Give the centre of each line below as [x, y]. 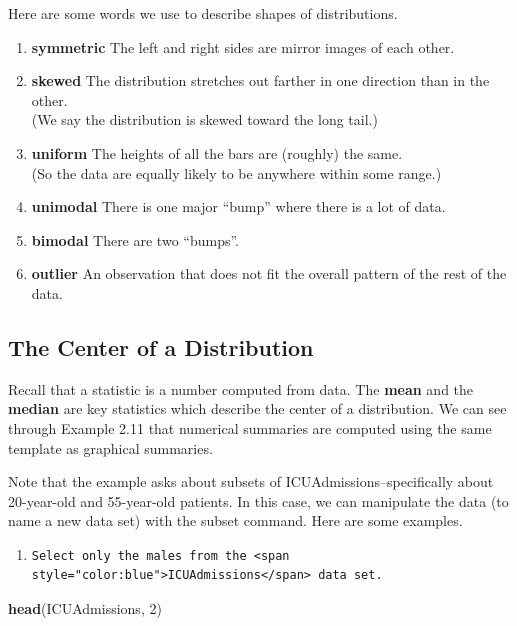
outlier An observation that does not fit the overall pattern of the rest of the [269, 273]
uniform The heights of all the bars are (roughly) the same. [217, 152]
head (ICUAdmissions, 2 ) [85, 608]
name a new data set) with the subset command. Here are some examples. [235, 520]
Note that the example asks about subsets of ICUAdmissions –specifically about [251, 481]
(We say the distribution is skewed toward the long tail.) [204, 119]
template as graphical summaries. [110, 447]
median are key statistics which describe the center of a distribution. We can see [257, 408]
